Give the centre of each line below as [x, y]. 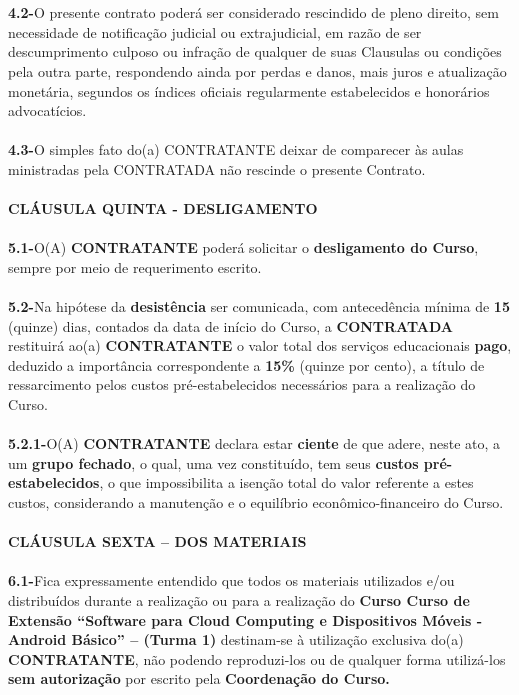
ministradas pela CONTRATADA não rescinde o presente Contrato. [217, 168]
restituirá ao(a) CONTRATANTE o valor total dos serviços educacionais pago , [260, 345]
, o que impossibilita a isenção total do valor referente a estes [286, 482]
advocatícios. [47, 110]
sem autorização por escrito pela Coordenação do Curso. [199, 678]
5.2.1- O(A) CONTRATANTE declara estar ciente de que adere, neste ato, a [254, 443]
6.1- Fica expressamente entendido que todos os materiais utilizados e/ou [231, 580]
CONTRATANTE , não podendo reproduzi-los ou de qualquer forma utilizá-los [257, 658]
